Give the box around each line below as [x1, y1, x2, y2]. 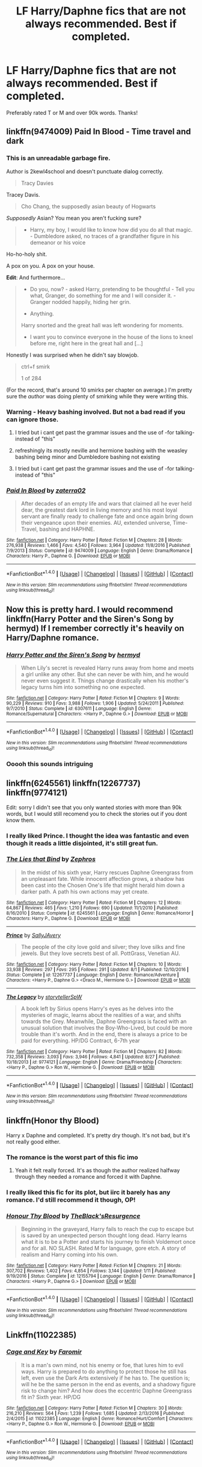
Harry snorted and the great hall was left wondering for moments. [20, 321, 184, 329]
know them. [6, 817, 35, 824]
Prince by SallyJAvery [6, 931, 61, 939]
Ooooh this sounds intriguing [6, 759, 93, 768]
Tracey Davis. [6, 191, 40, 198]
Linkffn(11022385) [6, 1330, 77, 1340]
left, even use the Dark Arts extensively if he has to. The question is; [20, 1374, 191, 1382]
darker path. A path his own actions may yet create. [20, 888, 149, 895]
